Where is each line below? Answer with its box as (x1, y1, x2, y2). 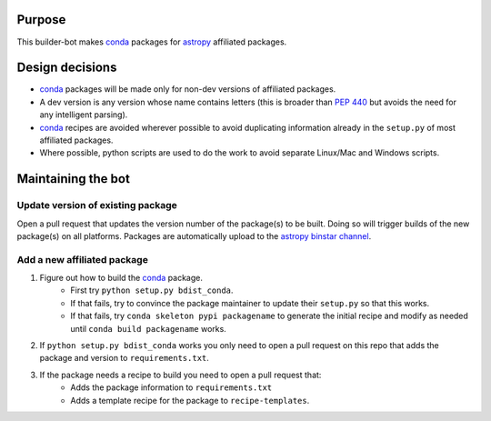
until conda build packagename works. (70, 323, 226, 334)
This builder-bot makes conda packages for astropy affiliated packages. (16, 36, 287, 47)
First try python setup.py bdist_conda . (70, 285, 234, 296)
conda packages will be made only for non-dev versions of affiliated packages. (39, 84, 336, 95)
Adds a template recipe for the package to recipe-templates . (70, 395, 310, 406)
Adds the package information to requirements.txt (70, 382, 273, 393)
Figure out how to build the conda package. (39, 273, 204, 284)
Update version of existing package (16, 199, 177, 212)
